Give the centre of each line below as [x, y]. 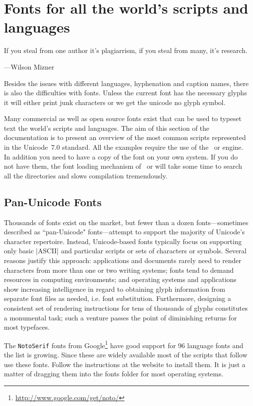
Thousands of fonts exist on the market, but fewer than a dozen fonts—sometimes [126, 222]
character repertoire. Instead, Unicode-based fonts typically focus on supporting [123, 241]
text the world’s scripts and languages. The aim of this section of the [107, 128]
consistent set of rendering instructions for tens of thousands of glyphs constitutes [126, 308]
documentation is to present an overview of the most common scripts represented [125, 137]
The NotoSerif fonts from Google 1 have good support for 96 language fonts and [124, 344]
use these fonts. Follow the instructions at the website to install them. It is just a [125, 364]
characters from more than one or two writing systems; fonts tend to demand [119, 270]
